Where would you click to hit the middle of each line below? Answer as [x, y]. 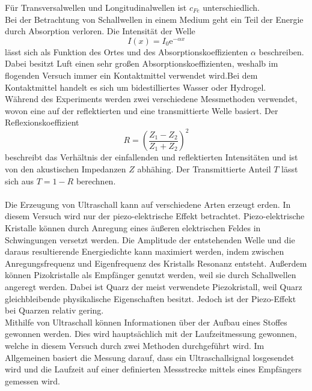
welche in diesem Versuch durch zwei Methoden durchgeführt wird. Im [135, 345]
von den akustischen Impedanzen [66, 169]
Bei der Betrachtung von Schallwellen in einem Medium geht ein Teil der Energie [154, 19]
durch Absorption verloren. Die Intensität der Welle [100, 31]
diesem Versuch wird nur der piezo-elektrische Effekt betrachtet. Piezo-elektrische [155, 216]
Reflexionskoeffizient [42, 122]
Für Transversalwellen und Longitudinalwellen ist [96, 7]
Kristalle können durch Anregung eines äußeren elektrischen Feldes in [133, 228]
